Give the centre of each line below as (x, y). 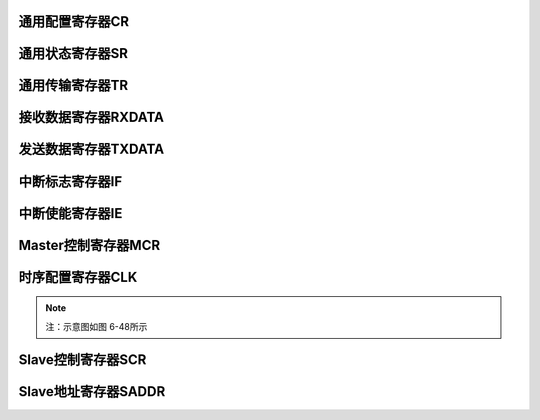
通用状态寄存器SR (73, 53)
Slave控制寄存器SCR (82, 360)
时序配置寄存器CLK (78, 276)
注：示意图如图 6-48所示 (96, 326)
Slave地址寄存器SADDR (92, 391)
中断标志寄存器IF (70, 181)
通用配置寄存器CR (74, 21)
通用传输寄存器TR (73, 85)
